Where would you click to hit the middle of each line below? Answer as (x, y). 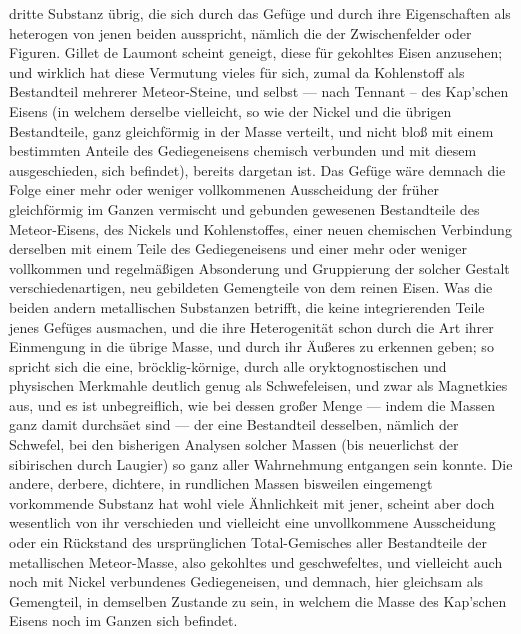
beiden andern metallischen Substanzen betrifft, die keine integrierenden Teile (247, 306)
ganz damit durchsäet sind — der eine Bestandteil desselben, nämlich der (234, 424)
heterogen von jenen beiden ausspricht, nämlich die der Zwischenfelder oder (240, 32)
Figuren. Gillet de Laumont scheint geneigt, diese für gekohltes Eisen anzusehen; (256, 52)
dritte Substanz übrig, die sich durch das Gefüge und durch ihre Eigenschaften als (260, 13)
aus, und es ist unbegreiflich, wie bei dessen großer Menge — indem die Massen (252, 404)
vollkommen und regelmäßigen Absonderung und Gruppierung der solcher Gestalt (259, 267)
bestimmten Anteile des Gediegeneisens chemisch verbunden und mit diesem (243, 150)
